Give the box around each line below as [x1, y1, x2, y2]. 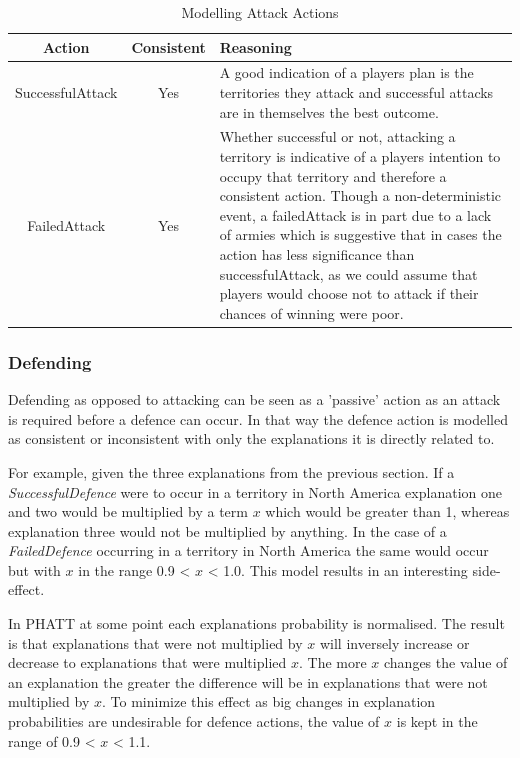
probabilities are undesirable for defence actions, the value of [8, 711, 380, 732]
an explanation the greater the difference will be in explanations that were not [8, 671, 488, 692]
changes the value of [384, 652, 508, 673]
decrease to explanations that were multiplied [8, 652, 287, 673]
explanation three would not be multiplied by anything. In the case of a [8, 520, 447, 541]
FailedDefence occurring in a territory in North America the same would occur [8, 540, 489, 561]
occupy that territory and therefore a [219, 165, 447, 186]
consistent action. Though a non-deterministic [219, 185, 502, 206]
